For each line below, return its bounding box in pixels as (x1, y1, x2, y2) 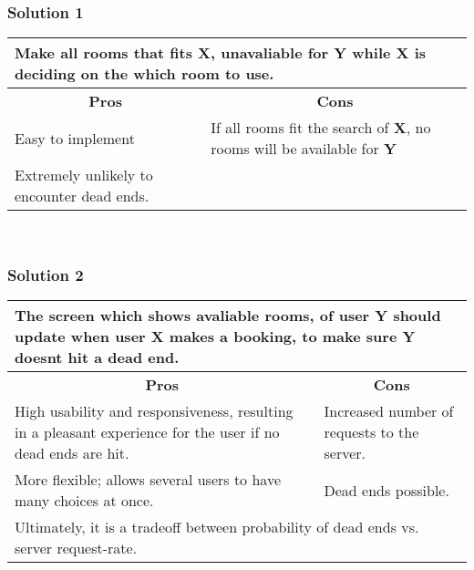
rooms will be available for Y (211, 138, 397, 160)
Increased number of (324, 400, 454, 422)
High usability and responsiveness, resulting (15, 400, 294, 422)
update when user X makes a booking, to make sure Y (15, 326, 416, 347)
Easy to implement (15, 127, 135, 149)
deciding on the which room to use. (15, 63, 274, 85)
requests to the (324, 421, 419, 443)
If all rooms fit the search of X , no (211, 117, 431, 139)
